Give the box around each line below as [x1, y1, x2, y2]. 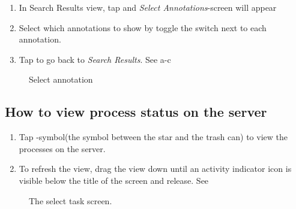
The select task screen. [29, 194, 112, 207]
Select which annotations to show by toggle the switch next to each [19, 21, 267, 34]
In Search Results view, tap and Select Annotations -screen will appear [19, 1, 277, 13]
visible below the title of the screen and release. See [19, 174, 209, 186]
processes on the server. [19, 142, 106, 155]
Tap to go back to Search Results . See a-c [19, 53, 171, 65]
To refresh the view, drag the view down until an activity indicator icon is [19, 162, 292, 175]
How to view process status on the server [5, 102, 267, 121]
